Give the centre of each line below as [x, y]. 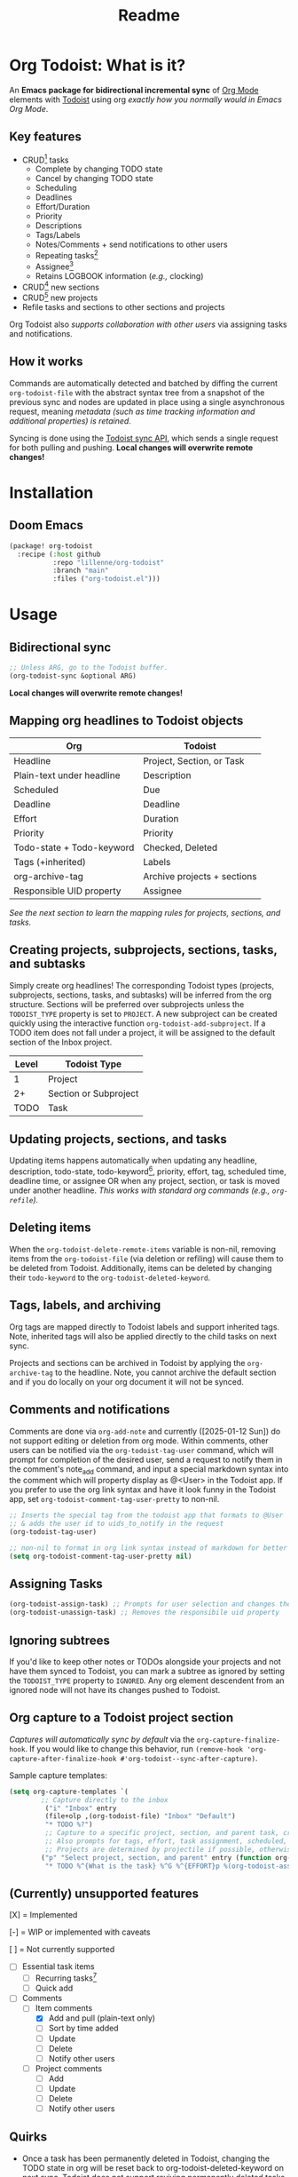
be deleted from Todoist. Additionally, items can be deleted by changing [141, 1267]
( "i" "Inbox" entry [81, 1808]
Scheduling [56, 188]
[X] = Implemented [43, 1915]
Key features [45, 137]
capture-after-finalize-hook [63, 1759]
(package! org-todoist [51, 546]
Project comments [69, 2068]
